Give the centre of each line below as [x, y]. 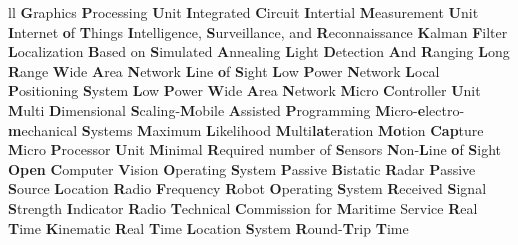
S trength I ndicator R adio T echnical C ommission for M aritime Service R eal [243, 207]
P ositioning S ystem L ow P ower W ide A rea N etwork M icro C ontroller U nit [244, 90]
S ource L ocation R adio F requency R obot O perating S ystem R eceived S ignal [247, 188]
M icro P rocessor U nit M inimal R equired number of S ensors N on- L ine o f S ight [255, 149]
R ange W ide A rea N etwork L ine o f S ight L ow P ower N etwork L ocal [224, 70]
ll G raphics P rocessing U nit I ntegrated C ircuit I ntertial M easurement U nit [243, 12]
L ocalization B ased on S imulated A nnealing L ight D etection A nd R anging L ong [259, 51]
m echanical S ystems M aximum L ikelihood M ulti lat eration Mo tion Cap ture [246, 129]
